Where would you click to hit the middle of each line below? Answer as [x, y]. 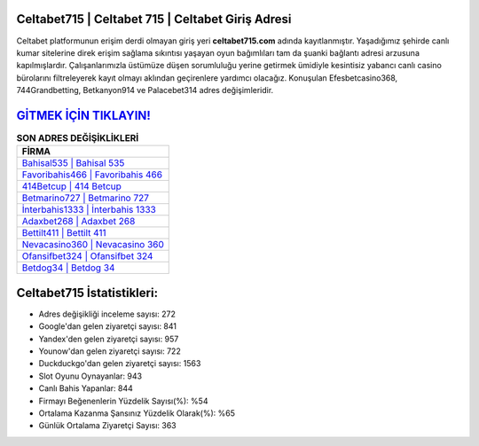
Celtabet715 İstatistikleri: [87, 293]
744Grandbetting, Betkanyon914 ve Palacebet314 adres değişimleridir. [145, 90]
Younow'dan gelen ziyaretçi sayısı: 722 [110, 351]
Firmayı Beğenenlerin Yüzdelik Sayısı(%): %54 [123, 401]
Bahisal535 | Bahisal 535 [73, 163]
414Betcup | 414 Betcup [71, 186]
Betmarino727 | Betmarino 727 [86, 198]
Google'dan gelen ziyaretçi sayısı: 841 [108, 326]
